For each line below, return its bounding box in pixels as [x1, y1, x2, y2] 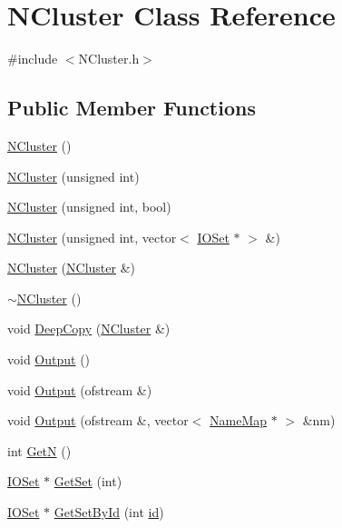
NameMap [210, 411, 268, 430]
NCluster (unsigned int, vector [7, 227, 177, 246]
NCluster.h [78, 49, 140, 68]
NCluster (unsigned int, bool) [7, 197, 171, 216]
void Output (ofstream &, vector [7, 411, 189, 430]
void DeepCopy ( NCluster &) [7, 319, 171, 338]
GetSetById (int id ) [54, 503, 164, 522]
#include [7, 49, 58, 68]
